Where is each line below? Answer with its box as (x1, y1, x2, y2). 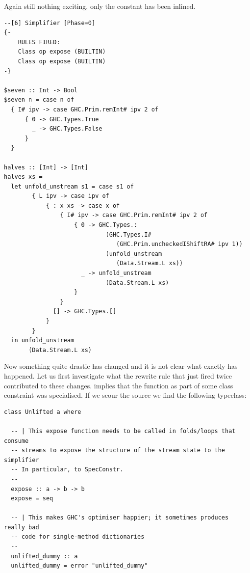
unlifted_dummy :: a (11, 552, 78, 560)
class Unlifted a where (4, 408, 81, 415)
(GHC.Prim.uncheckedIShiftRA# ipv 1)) (116, 241, 243, 248)
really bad (4, 523, 39, 531)
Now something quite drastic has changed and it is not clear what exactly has (4, 361, 238, 371)
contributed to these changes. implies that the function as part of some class (4, 380, 233, 390)
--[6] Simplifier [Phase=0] (4, 19, 96, 27)
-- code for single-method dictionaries (11, 533, 145, 541)
